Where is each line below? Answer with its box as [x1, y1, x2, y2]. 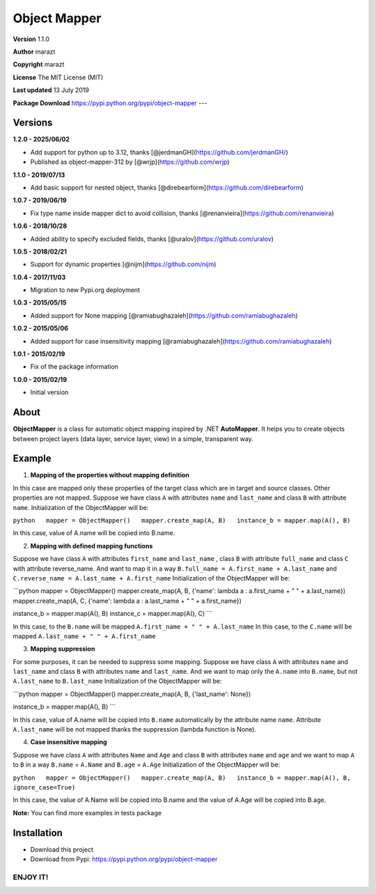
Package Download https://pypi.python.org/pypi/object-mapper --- [13, 98, 207, 107]
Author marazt [13, 47, 56, 56]
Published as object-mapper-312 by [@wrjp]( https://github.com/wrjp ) [30, 157, 230, 167]
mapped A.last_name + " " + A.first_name [13, 631, 156, 640]
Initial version [30, 388, 69, 396]
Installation [13, 826, 63, 839]
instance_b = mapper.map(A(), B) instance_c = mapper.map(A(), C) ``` [13, 610, 213, 618]
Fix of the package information [30, 362, 118, 371]
